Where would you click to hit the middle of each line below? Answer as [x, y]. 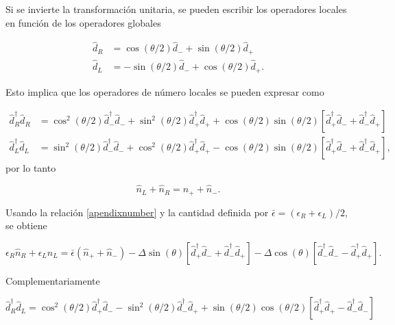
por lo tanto [31, 168]
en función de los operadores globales [83, 22]
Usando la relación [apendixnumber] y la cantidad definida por [137, 212]
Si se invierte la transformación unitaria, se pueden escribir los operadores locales [176, 9]
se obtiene [26, 225]
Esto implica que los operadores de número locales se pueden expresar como [165, 91]
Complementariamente [53, 280]
